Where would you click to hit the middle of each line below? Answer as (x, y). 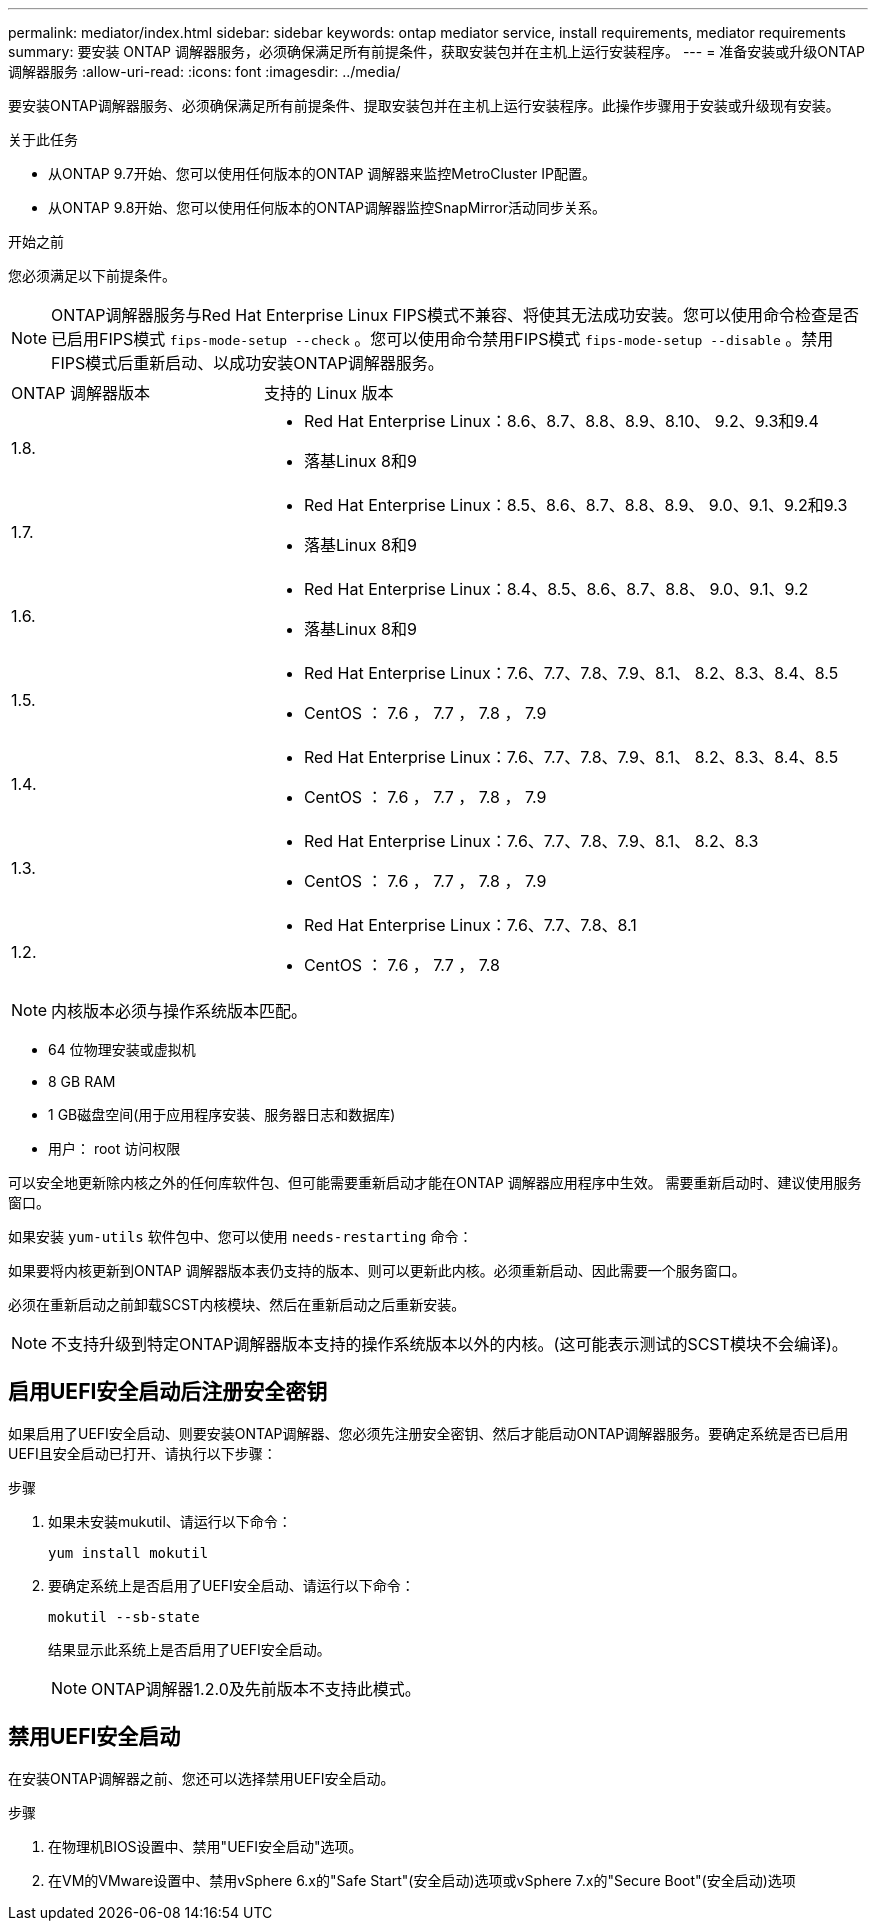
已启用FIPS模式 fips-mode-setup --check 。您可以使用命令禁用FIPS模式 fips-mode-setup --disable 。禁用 (442, 339)
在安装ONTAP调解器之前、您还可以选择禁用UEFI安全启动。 (201, 1778)
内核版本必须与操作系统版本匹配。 (179, 1011)
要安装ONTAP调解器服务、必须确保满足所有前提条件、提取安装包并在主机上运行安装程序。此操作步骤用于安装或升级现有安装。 (424, 105)
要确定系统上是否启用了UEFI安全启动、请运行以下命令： (231, 1585)
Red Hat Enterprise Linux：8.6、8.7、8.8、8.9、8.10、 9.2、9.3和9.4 (561, 421)
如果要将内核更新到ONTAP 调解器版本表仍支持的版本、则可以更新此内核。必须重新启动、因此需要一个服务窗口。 (377, 1270)
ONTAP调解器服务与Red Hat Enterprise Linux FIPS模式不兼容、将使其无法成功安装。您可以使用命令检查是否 (455, 315)
